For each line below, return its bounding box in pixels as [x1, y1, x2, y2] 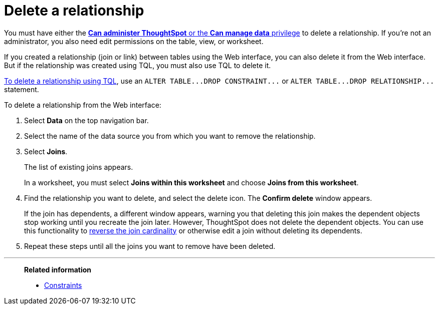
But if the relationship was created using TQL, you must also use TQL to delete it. [4, 61, 271, 70]
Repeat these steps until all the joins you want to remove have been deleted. [24, 241, 276, 250]
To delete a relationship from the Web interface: [4, 100, 161, 109]
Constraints [44, 280, 82, 289]
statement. [4, 85, 39, 94]
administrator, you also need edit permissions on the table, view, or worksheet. [4, 37, 264, 46]
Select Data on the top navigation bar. [24, 116, 149, 125]
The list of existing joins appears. [24, 162, 133, 171]
